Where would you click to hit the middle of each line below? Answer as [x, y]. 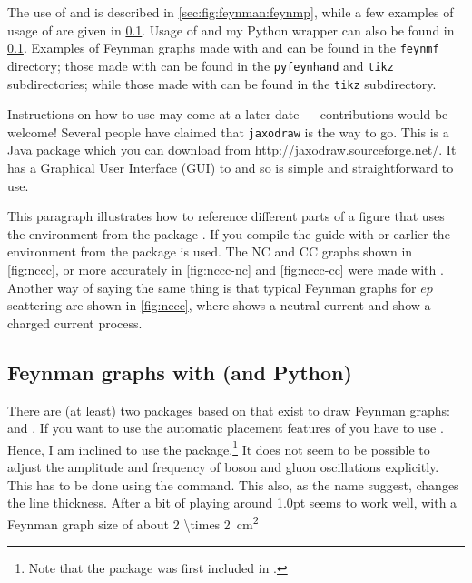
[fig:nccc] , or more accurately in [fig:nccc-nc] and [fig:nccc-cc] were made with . [226, 269]
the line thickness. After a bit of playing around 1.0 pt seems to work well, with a [232, 503]
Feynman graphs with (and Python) [180, 372]
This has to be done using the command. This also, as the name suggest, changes [233, 484]
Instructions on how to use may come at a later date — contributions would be [228, 114]
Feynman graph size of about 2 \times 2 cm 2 [133, 522]
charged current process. [75, 322]
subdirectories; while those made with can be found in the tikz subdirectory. [222, 83]
